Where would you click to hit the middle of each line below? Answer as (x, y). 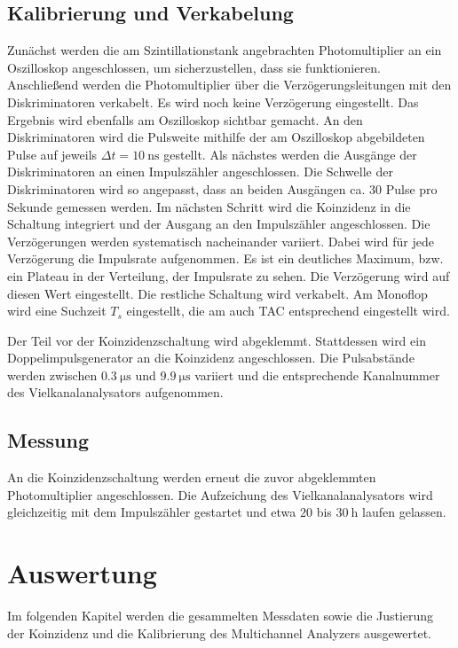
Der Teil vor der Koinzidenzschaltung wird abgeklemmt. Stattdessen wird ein (217, 340)
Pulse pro (411, 188)
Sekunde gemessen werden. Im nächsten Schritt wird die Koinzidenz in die (209, 206)
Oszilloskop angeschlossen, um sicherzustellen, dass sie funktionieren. (194, 67)
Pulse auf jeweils (52, 154)
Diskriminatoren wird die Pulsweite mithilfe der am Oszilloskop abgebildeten (216, 137)
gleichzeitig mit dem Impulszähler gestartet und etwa (152, 512)
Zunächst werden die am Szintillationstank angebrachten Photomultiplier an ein (225, 50)
